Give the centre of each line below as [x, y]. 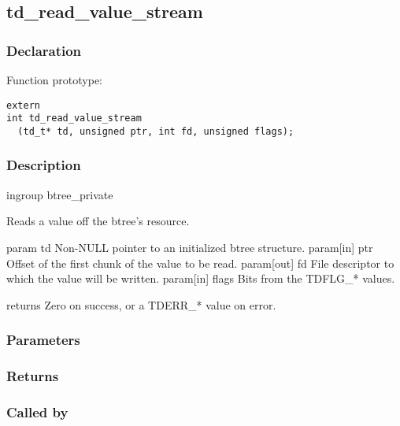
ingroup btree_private [60, 194]
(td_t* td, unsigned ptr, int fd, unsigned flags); [156, 131]
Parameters [43, 340]
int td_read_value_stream [74, 119]
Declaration [44, 50]
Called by [37, 411]
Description [44, 165]
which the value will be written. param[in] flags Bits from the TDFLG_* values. [201, 278]
